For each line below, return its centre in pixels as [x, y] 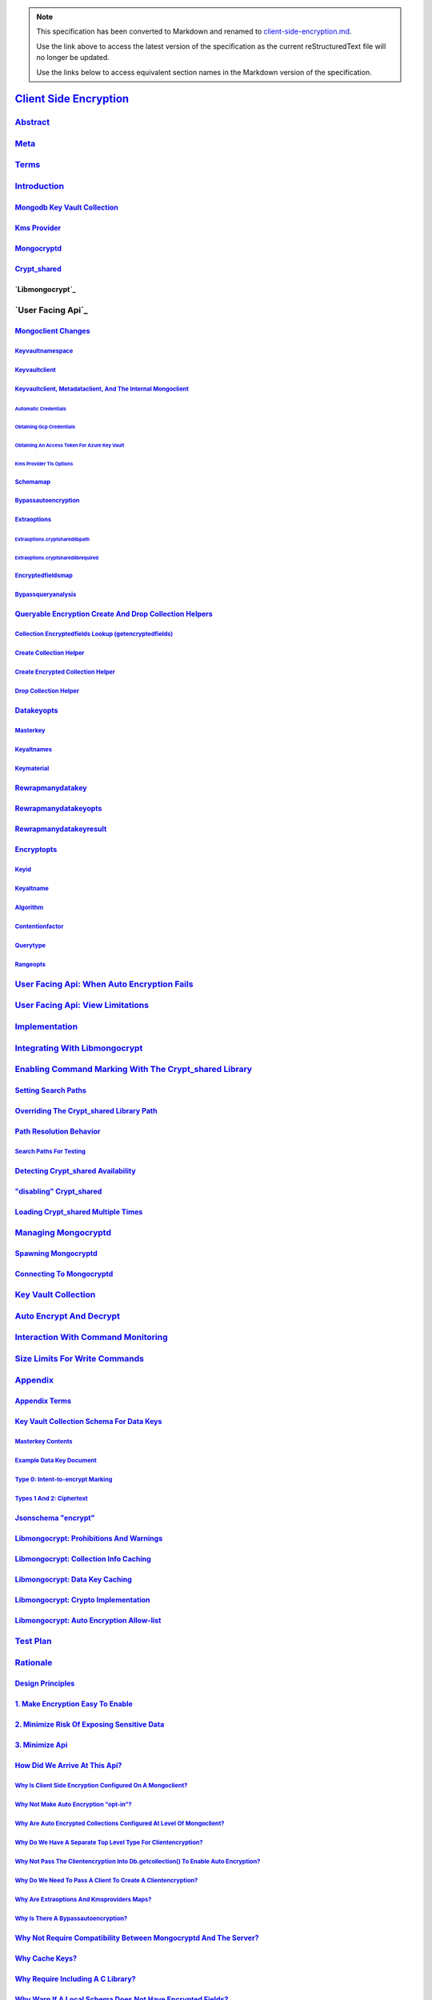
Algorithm [29, 907]
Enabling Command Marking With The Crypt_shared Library [133, 1070]
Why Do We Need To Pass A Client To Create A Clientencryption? [106, 1881]
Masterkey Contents [44, 1442]
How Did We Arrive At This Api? [68, 1766]
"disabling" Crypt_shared [58, 1191]
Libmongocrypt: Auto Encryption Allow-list [88, 1621]
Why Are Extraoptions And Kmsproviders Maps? [83, 1900]
